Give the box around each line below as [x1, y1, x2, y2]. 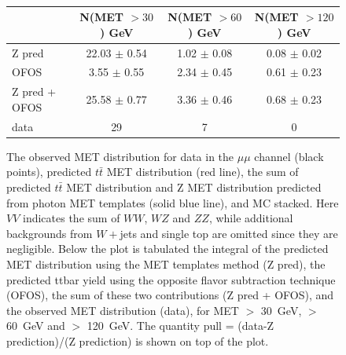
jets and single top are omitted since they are [120, 225, 338, 241]
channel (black [254, 148, 324, 164]
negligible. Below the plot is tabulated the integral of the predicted [6, 240, 329, 257]
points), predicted [6, 163, 92, 180]
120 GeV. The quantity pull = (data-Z [86, 317, 274, 334]
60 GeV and [6, 317, 65, 334]
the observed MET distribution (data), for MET [6, 302, 239, 318]
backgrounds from [6, 225, 93, 241]
